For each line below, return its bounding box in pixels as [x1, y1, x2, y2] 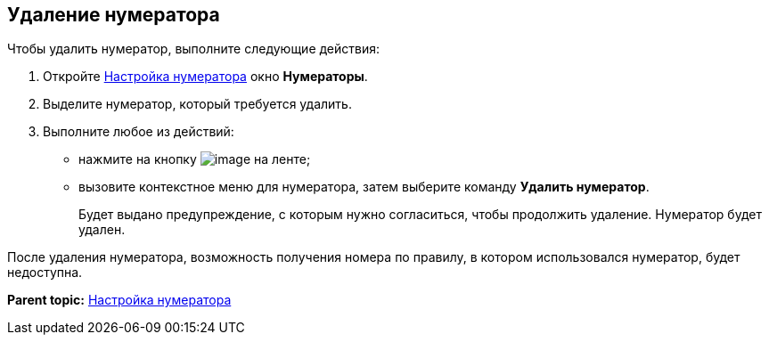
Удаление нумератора [7, 4, 220, 26]
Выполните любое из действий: [43, 124, 234, 140]
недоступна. [7, 265, 83, 281]
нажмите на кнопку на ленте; [78, 151, 311, 167]
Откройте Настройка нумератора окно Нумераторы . [43, 69, 368, 85]
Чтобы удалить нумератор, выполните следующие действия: [7, 41, 380, 57]
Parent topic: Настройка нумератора [7, 292, 232, 308]
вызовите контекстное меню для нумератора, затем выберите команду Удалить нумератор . [78, 179, 650, 195]
